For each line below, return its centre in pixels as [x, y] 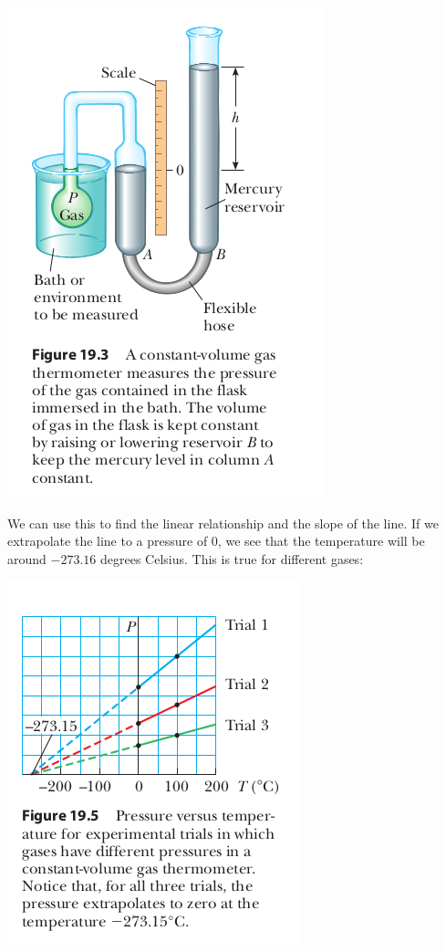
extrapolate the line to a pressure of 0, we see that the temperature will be [216, 541]
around [27, 558]
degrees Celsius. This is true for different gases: [232, 558]
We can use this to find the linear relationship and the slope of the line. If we [223, 523]
